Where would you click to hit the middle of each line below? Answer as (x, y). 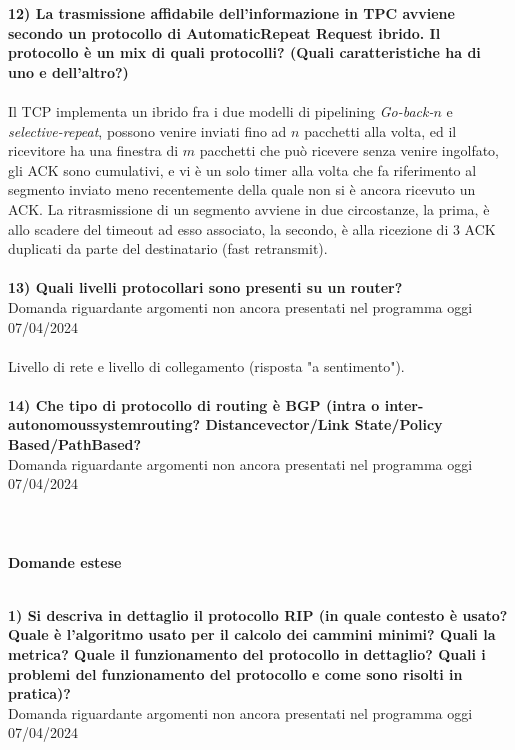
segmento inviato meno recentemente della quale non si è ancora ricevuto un (242, 189)
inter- (404, 404)
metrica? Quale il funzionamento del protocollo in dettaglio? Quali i (247, 654)
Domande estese (65, 561)
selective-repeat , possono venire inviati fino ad (147, 130)
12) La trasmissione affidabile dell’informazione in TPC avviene (231, 13)
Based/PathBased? (75, 444)
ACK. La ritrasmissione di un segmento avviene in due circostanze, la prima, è (249, 208)
